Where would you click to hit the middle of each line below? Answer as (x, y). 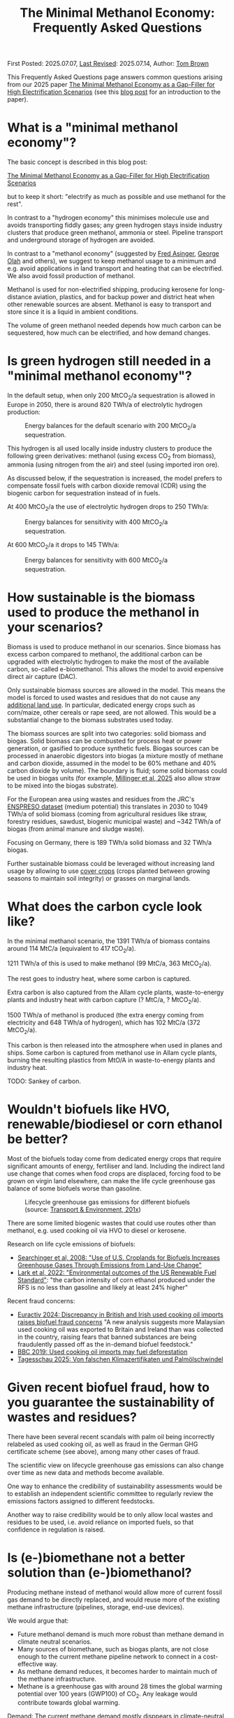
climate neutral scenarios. (54, 1642)
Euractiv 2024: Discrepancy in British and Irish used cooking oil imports (120, 1314)
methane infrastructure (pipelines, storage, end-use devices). (96, 1607)
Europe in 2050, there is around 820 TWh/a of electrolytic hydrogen (105, 404)
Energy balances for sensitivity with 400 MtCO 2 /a (96, 523)
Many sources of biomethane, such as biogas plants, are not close (113, 1649)
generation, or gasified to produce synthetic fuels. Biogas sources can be (113, 748)
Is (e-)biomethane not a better (96, 1558)
